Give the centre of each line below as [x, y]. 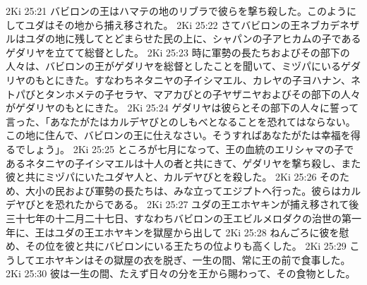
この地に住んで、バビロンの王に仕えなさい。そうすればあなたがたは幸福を [178, 135]
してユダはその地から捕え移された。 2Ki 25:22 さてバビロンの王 [153, 24]
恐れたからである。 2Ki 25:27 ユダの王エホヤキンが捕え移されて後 [207, 204]
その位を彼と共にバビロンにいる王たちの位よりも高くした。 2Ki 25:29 [186, 246]
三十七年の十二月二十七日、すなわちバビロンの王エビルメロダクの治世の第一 [183, 218]
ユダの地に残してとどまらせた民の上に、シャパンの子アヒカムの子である [193, 38]
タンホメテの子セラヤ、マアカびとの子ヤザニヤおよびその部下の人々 [203, 93]
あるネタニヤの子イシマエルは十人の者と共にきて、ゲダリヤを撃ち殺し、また [183, 163]
